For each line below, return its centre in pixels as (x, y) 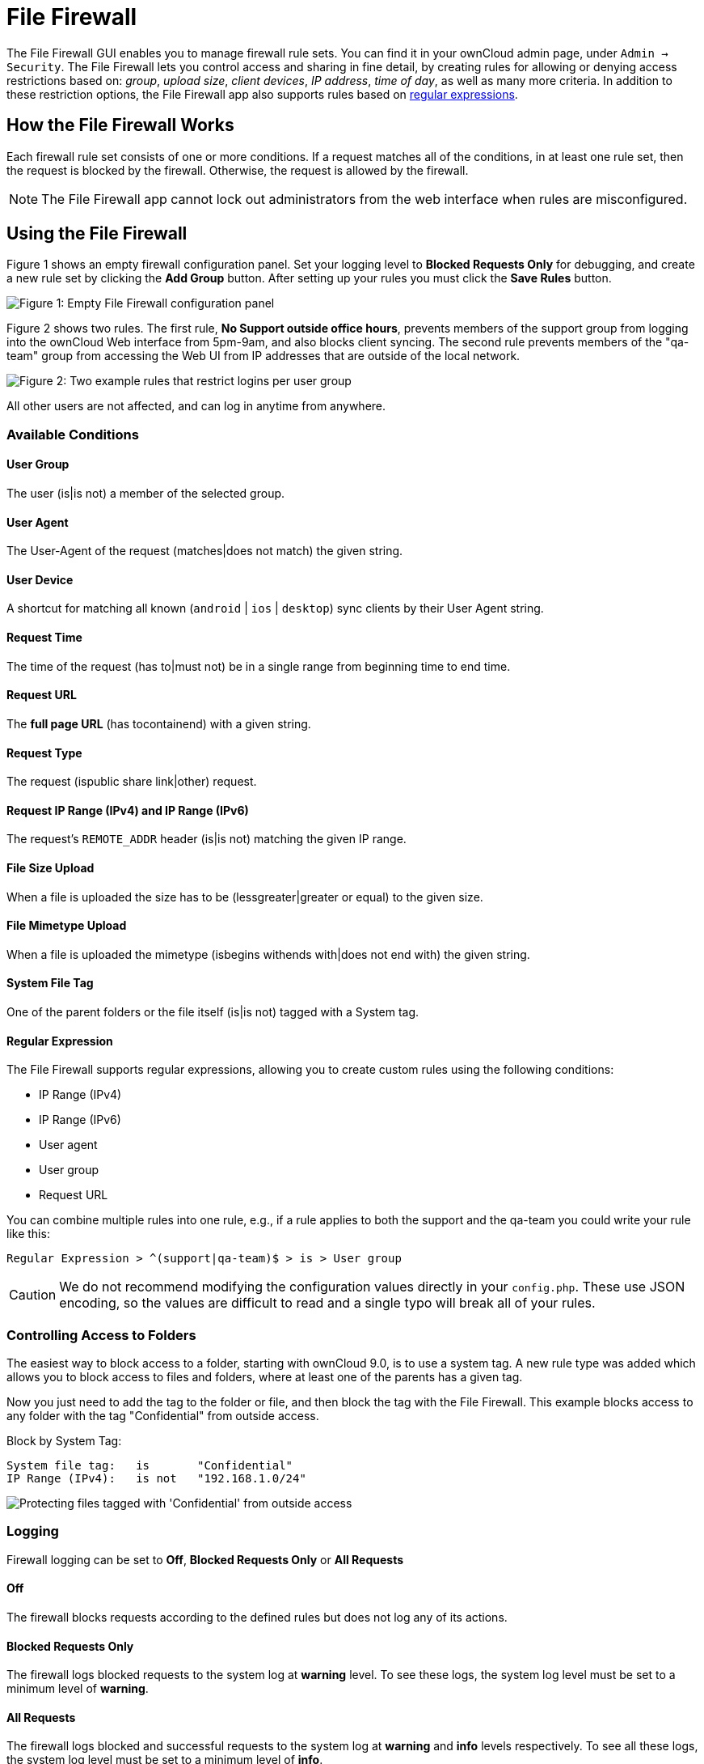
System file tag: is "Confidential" (150, 1465)
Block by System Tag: (64, 1440)
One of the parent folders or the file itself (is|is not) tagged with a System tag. (213, 1012)
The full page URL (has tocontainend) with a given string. (159, 723)
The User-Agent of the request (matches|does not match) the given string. (205, 551)
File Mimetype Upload (67, 926)
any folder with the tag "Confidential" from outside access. (163, 1415)
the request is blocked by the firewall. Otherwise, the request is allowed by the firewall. (238, 170)
